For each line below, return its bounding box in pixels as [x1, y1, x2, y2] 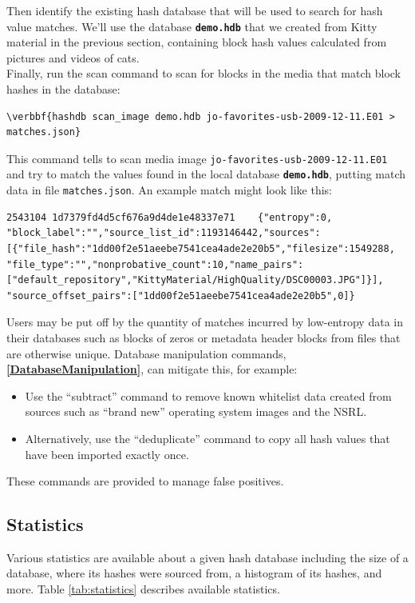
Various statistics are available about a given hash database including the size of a [6, 549, 409, 565]
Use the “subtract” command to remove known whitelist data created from [25, 387, 392, 404]
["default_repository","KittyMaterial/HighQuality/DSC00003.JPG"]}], [6, 274, 384, 286]
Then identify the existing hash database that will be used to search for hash [6, 2, 383, 18]
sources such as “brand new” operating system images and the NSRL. [25, 403, 367, 420]
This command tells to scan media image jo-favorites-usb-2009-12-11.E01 [6, 150, 388, 166]
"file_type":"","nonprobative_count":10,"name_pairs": [6, 258, 304, 270]
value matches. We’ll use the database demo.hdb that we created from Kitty [6, 18, 377, 34]
